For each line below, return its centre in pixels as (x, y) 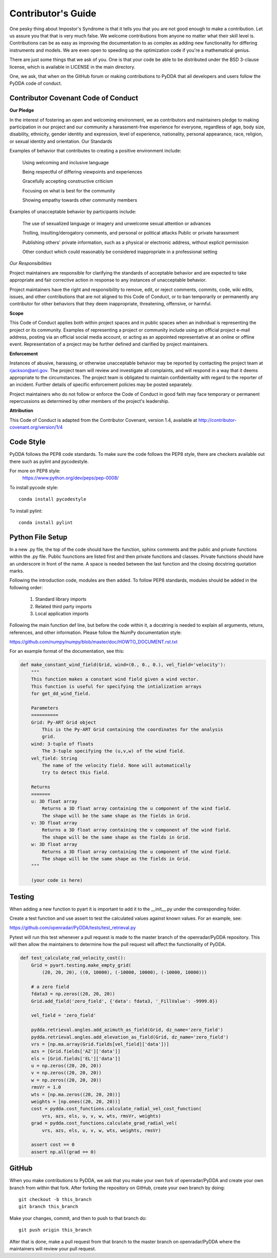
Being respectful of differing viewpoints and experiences (82, 171)
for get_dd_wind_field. (61, 694)
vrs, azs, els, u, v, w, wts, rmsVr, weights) (101, 1116)
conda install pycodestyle (53, 499)
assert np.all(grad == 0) (64, 1152)
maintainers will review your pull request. (53, 1249)
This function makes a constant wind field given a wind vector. (115, 679)
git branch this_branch (48, 1207)
